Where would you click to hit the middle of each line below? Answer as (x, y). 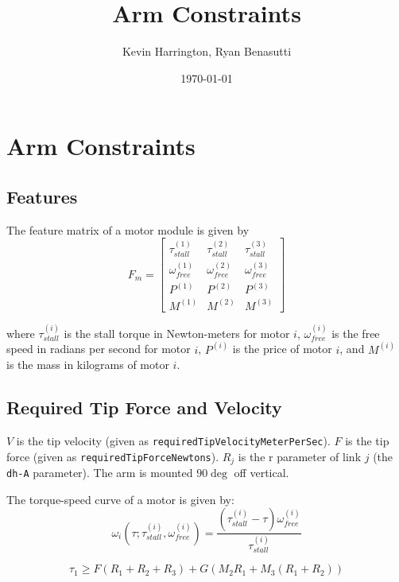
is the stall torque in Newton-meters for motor (177, 333)
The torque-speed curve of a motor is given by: (120, 499)
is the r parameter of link (300, 456)
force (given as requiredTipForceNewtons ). (113, 456)
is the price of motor (282, 349)
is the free (356, 333)
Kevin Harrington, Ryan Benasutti (207, 51)
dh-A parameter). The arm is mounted (100, 473)
